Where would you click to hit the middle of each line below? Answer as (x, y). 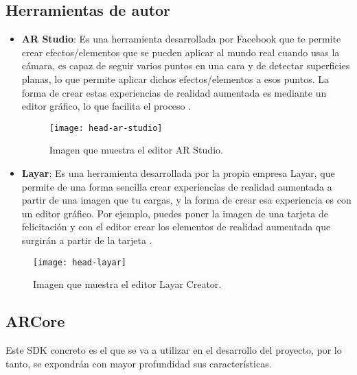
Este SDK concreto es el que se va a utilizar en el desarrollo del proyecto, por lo (174, 350)
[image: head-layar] (80, 262)
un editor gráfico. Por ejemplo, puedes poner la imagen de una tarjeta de (175, 213)
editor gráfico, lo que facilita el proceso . (106, 106)
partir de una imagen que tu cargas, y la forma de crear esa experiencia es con (186, 200)
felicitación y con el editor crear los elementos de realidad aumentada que (176, 227)
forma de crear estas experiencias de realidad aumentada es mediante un (174, 92)
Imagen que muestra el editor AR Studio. (136, 150)
